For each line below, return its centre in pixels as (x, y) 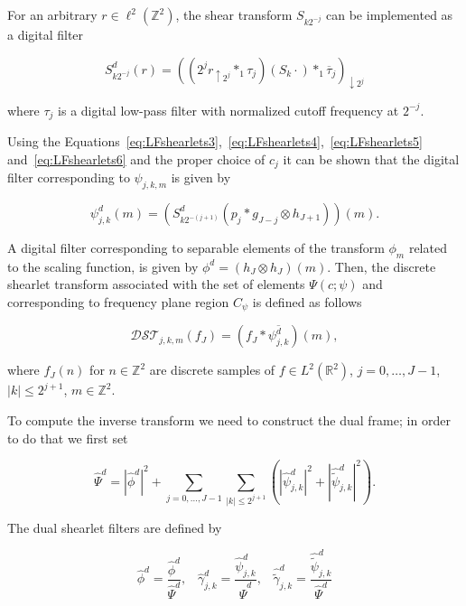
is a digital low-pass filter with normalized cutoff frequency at (228, 110)
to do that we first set (68, 438)
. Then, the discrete (382, 266)
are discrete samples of (212, 370)
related (428, 247)
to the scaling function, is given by (103, 266)
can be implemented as (390, 14)
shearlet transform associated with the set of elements (156, 284)
